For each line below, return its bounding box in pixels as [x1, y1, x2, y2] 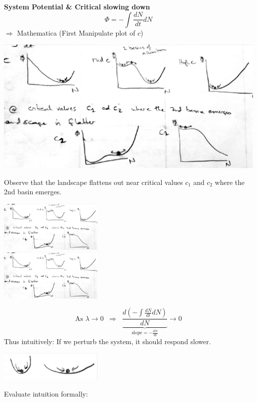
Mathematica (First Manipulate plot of [17, 27, 135, 38]
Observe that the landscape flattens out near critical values [4, 177, 183, 187]
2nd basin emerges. [4, 186, 62, 197]
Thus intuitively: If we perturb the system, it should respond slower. [4, 336, 211, 346]
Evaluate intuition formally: [4, 388, 88, 399]
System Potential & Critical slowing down [4, 1, 150, 11]
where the [214, 177, 245, 187]
